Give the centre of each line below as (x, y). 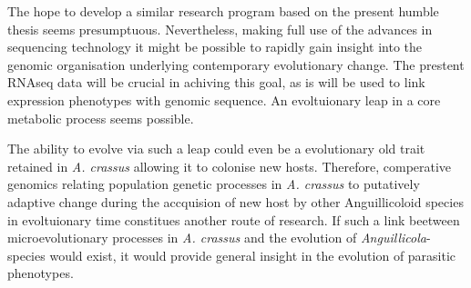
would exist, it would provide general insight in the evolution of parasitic (253, 255)
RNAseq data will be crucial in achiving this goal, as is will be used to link (216, 82)
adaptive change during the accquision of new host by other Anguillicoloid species (235, 201)
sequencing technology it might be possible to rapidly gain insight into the (215, 47)
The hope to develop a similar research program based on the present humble (223, 11)
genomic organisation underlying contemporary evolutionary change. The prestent (236, 64)
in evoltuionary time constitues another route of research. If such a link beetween (234, 219)
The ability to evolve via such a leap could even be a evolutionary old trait (216, 149)
